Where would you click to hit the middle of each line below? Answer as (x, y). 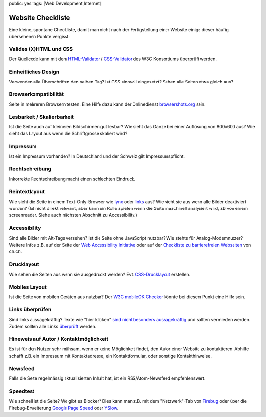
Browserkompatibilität (36, 94)
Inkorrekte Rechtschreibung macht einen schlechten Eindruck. (72, 179)
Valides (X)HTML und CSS (41, 49)
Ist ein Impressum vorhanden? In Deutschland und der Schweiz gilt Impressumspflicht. (97, 156)
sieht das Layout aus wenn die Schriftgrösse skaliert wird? (68, 134)
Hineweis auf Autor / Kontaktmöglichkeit (59, 339)
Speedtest (22, 391)
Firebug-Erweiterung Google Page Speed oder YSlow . (64, 408)
